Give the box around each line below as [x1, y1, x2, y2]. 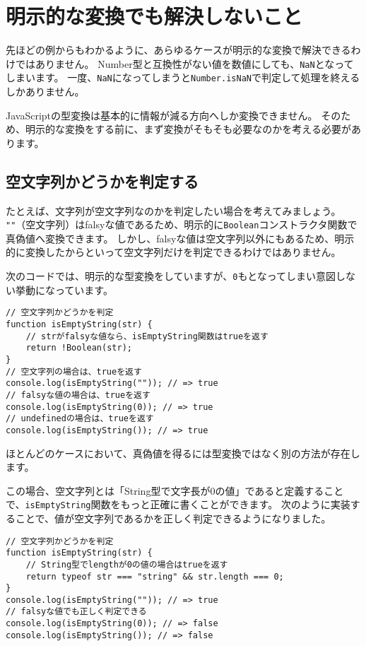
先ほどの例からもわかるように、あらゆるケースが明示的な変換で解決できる [6, 42, 351, 57]
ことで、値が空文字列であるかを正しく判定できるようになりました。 [15, 510, 331, 525]
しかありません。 [6, 84, 85, 99]
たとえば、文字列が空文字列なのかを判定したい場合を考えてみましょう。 [6, 203, 341, 218]
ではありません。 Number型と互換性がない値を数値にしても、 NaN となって [15, 56, 354, 71]
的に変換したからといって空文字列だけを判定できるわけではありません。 [6, 245, 341, 259]
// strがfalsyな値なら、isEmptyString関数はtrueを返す [25, 331, 268, 341]
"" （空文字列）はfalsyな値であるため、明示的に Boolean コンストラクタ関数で [6, 217, 358, 232]
